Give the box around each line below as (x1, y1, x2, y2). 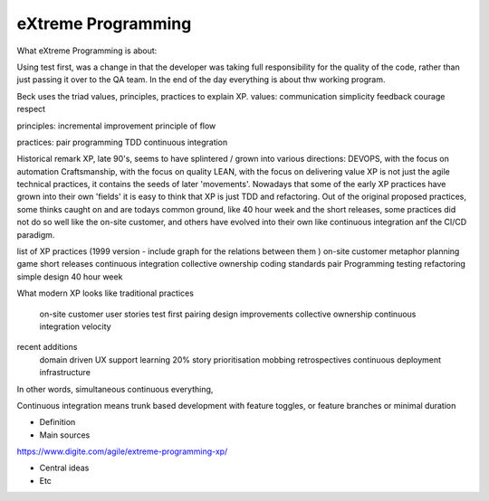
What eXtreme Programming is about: (16, 45, 158, 56)
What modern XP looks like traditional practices (16, 288, 195, 298)
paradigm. (16, 229, 55, 240)
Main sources (39, 430, 91, 440)
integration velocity (39, 321, 112, 332)
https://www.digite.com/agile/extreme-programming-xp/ (16, 446, 228, 457)
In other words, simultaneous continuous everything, (16, 383, 214, 394)
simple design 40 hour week (16, 271, 123, 282)
